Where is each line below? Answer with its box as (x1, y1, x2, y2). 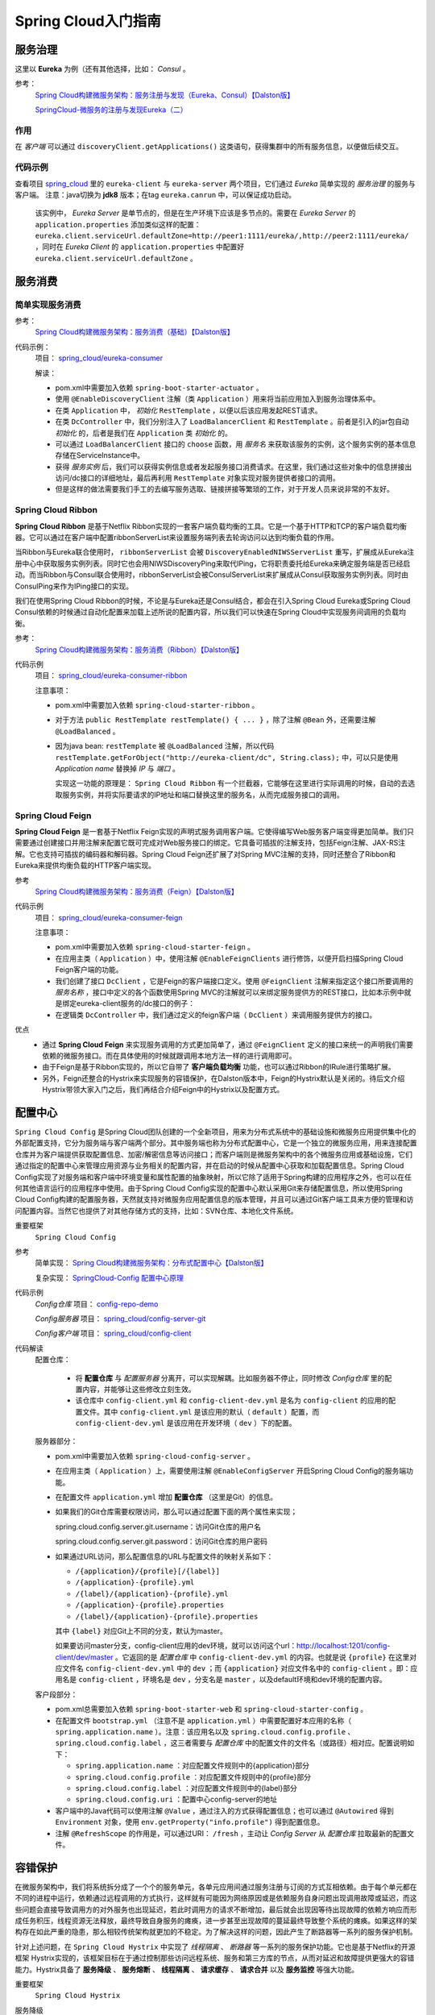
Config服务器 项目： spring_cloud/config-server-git (35, 1314, 206, 1323)
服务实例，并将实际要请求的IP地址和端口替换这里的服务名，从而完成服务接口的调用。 (61, 790, 344, 800)
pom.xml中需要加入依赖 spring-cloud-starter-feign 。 (55, 942, 255, 952)
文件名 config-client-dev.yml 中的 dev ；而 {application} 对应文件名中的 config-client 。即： (61, 1664, 411, 1673)
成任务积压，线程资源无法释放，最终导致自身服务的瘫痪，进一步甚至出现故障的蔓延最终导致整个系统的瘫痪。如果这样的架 (14, 1916, 417, 1926)
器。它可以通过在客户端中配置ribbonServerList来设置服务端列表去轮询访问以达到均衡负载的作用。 (14, 533, 338, 542)
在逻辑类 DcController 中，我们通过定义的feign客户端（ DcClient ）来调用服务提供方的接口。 (55, 1010, 377, 1020)
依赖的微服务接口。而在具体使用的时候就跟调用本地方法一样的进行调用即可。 (42, 1051, 296, 1060)
